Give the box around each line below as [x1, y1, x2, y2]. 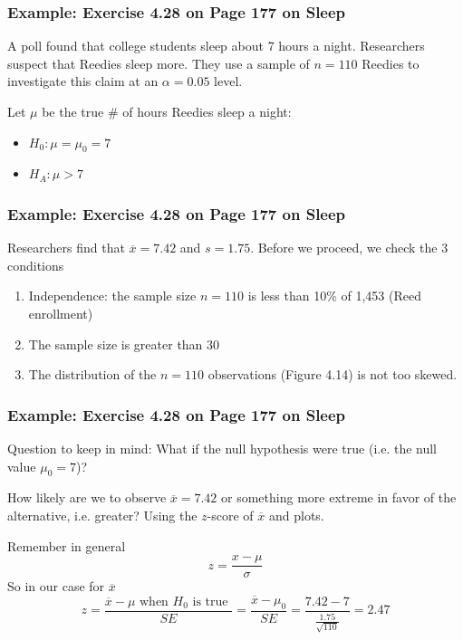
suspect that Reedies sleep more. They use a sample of [7, 53, 310, 72]
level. [214, 72, 243, 91]
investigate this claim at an [7, 72, 159, 91]
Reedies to [362, 53, 420, 72]
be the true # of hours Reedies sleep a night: [42, 102, 292, 120]
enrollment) [28, 303, 93, 322]
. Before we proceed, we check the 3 [250, 238, 449, 257]
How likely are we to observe [7, 488, 167, 507]
